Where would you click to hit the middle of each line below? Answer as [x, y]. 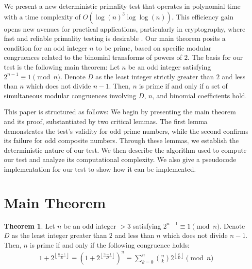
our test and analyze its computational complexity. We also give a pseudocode [120, 159]
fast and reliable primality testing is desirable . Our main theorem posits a [115, 38]
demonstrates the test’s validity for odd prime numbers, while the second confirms [126, 131]
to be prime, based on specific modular [154, 47]
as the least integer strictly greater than [155, 76]
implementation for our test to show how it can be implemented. [100, 169]
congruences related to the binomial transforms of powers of [93, 57]
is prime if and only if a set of [183, 86]
